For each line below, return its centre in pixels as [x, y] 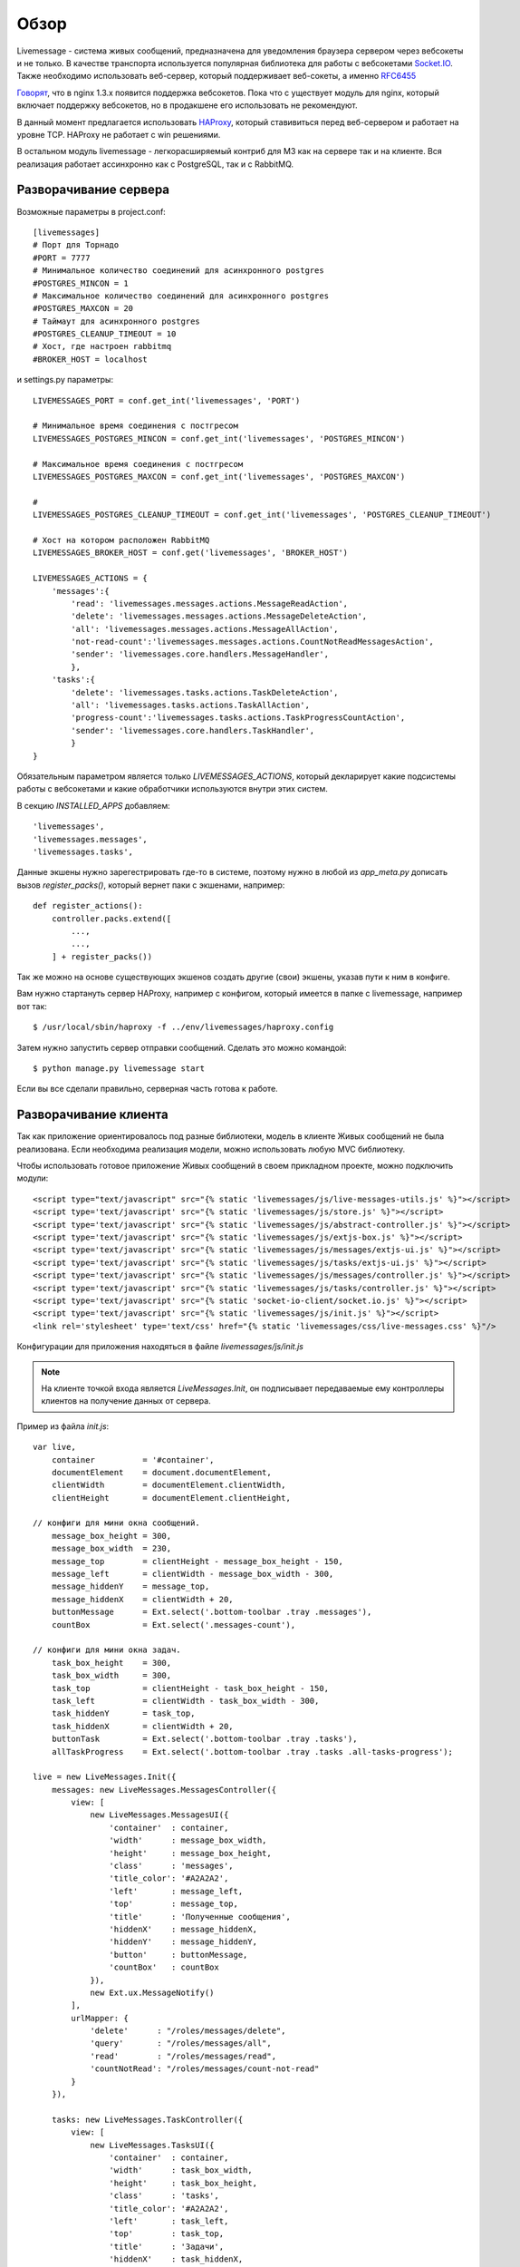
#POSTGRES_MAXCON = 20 [83, 309]
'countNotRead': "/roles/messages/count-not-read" [205, 2069]
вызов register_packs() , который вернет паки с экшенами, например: [151, 885]
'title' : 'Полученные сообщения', [200, 1917]
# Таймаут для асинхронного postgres [117, 321]
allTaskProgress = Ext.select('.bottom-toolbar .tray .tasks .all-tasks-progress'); [252, 1751]
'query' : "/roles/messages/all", [181, 2043]
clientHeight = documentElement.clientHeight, [171, 1498]
